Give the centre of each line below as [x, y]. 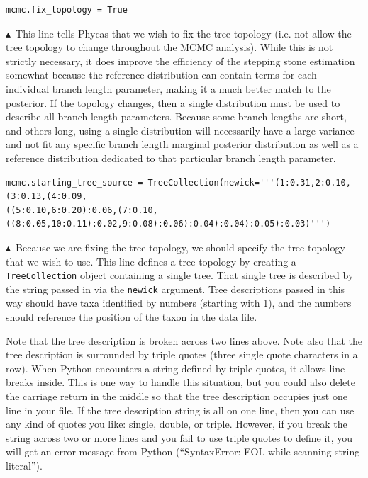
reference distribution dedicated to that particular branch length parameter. [171, 158]
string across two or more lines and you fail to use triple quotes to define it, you [179, 437]
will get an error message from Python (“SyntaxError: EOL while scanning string [183, 451]
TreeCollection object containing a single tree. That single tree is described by [180, 275]
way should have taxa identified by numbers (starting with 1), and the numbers [179, 303]
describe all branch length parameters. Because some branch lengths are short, [176, 116]
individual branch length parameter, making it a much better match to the [168, 88]
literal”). [24, 465]
